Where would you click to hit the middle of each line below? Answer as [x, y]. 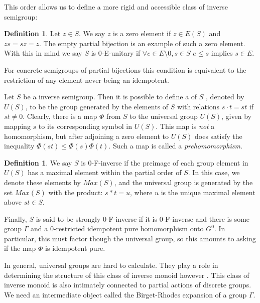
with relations [198, 106]
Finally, [16, 218]
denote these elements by [42, 182]
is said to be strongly [68, 218]
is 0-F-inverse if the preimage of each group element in [165, 162]
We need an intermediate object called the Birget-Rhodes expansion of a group [125, 294]
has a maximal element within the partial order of [105, 172]
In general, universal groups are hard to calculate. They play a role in [111, 265]
